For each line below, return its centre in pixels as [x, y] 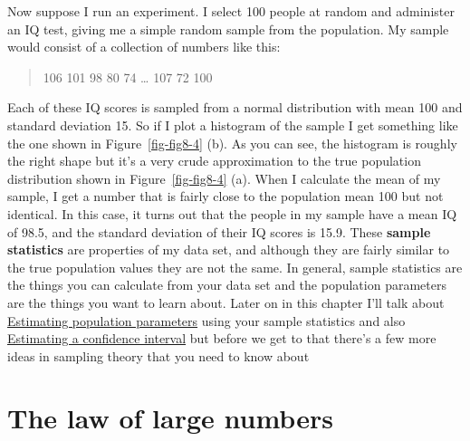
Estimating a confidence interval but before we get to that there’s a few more [222, 338]
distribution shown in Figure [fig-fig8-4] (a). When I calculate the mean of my [224, 178]
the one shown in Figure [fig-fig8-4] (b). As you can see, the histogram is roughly [232, 143]
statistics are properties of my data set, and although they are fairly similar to [229, 249]
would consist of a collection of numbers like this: [144, 47]
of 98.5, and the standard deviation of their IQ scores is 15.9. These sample [219, 231]
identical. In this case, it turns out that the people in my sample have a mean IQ [232, 213]
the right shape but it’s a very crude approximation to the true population [214, 161]
